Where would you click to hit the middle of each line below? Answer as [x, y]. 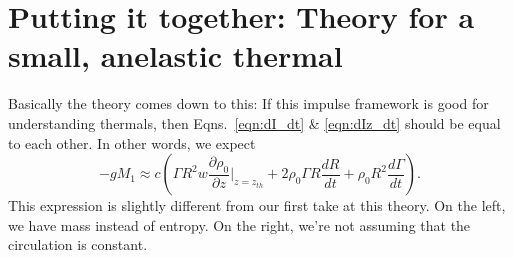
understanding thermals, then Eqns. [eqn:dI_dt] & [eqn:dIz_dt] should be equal [254, 122]
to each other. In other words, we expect [132, 142]
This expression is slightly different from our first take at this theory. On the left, [257, 205]
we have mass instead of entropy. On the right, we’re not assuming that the [239, 224]
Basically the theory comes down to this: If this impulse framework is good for [248, 103]
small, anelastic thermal [175, 55]
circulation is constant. [78, 244]
